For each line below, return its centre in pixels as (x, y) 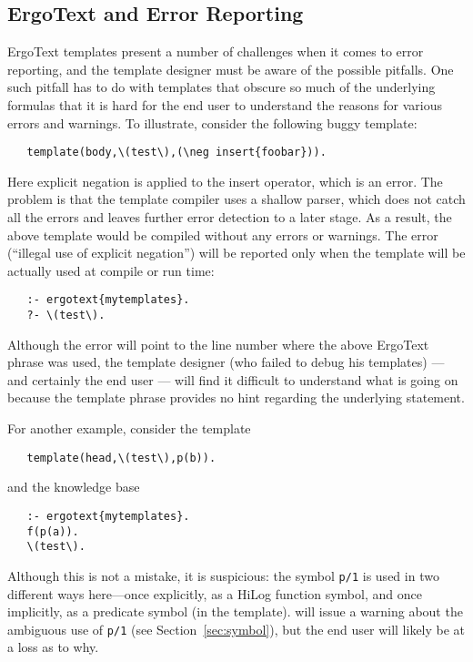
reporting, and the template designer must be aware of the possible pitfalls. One (231, 69)
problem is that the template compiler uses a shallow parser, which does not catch (236, 199)
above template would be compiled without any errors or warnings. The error (223, 234)
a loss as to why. (53, 647)
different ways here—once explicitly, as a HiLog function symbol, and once (215, 593)
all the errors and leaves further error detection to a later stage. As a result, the (230, 217)
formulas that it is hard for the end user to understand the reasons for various (225, 104)
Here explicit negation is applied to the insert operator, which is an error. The (225, 181)
